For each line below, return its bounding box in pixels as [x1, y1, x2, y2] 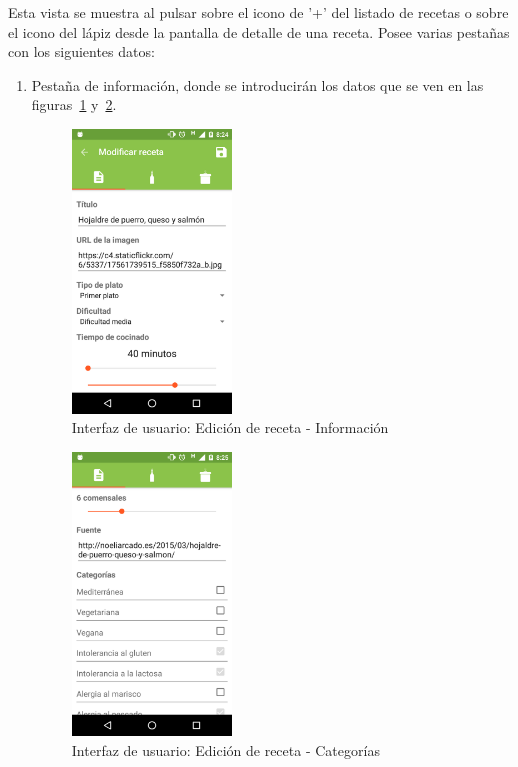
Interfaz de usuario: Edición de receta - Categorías [71, 739, 380, 760]
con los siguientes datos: [8, 41, 155, 62]
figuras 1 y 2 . [31, 94, 117, 115]
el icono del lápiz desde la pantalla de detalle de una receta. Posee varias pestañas [8, 21, 510, 42]
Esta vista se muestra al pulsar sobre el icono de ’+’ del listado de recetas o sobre [8, 2, 509, 22]
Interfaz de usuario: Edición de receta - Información [71, 417, 389, 438]
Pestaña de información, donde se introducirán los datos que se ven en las [31, 74, 484, 95]
